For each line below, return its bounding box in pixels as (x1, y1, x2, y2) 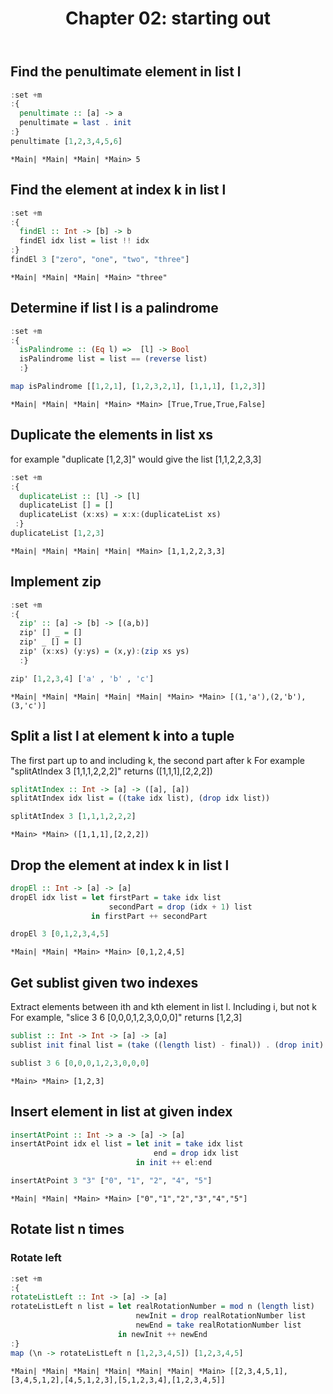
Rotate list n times (10, 1221, 125, 1238)
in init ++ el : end (135, 1158, 213, 1168)
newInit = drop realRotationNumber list (135, 1311, 307, 1321)
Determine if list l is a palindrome (10, 300, 219, 317)
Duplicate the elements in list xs (10, 427, 214, 444)
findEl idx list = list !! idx (19, 236, 150, 246)
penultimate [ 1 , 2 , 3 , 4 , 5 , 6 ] (10, 136, 123, 146)
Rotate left (10, 1251, 62, 1265)
